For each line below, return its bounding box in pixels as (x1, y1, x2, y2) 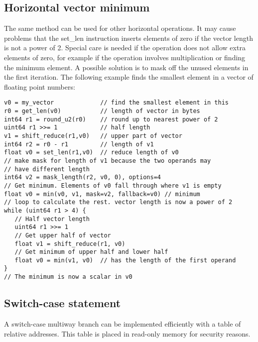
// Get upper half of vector (14, 231, 111, 239)
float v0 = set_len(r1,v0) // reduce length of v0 (4, 149, 179, 156)
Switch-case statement (4, 295, 121, 311)
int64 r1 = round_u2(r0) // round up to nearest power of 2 (4, 115, 218, 123)
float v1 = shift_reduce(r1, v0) (14, 240, 126, 247)
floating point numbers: (4, 81, 75, 92)
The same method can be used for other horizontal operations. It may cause (4, 23, 236, 33)
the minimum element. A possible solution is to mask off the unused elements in (4, 62, 249, 72)
